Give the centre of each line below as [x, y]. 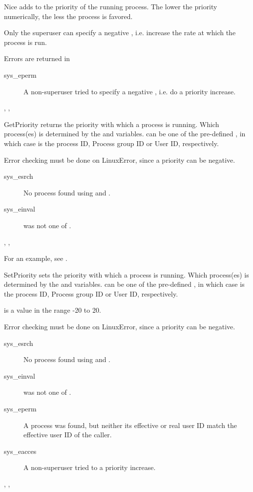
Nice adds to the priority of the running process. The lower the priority [111, 6]
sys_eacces [20, 451]
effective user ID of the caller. [68, 435]
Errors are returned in [37, 58]
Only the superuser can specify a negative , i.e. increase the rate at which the [120, 32]
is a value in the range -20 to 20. [53, 310]
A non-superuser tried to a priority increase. [90, 467]
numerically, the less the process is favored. [68, 16]
